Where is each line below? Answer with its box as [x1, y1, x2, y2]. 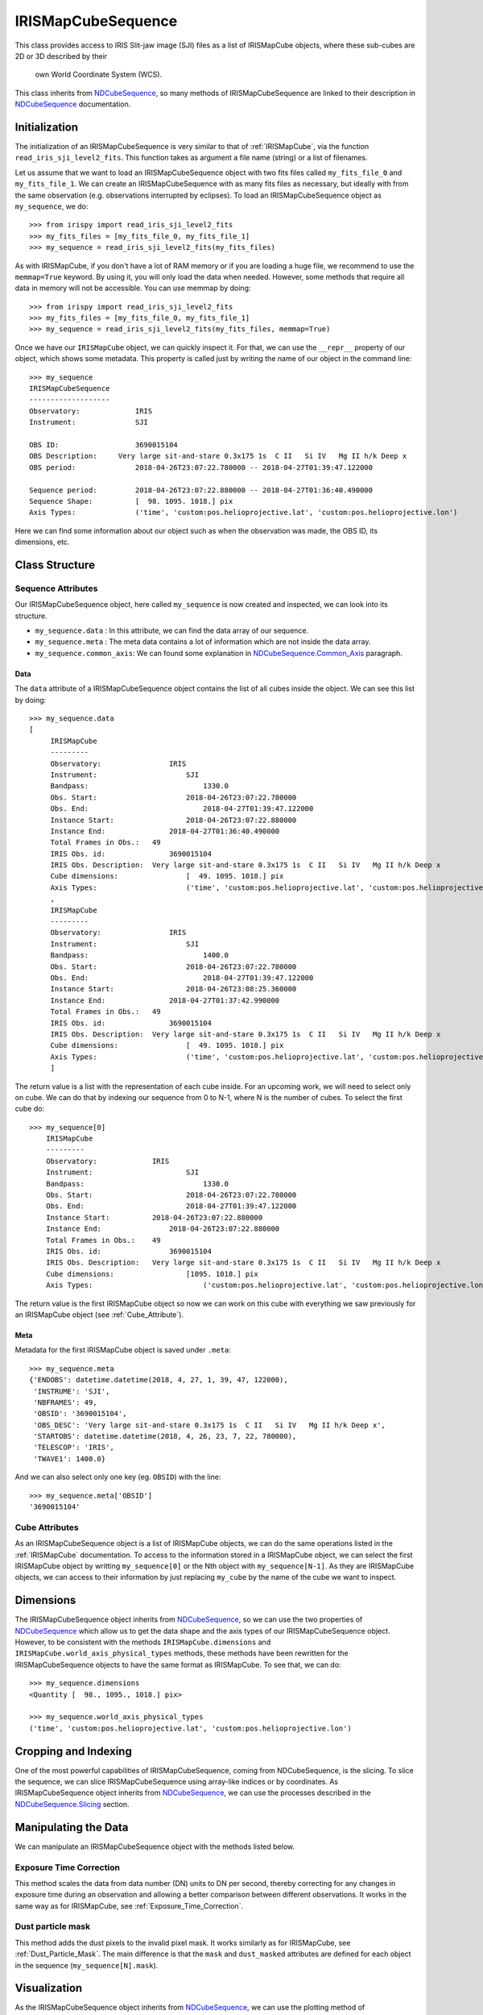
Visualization [14, 1981, 83, 1995]
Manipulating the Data [14, 1820, 129, 1834]
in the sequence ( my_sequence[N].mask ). [14, 1960, 159, 1970]
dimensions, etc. [14, 537, 70, 547]
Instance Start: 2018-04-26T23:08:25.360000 [50, 984, 297, 994]
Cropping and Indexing [14, 1744, 132, 1758]
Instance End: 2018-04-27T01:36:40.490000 [50, 826, 280, 836]
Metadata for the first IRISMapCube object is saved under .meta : [14, 1345, 231, 1355]
